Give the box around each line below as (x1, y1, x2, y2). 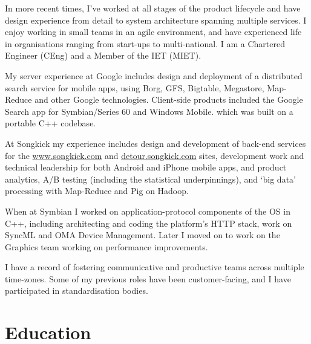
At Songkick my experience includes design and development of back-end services (5, 137, 306, 149)
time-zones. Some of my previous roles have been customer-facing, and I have (5, 272, 291, 285)
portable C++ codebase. (5, 117, 96, 129)
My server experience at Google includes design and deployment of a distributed (5, 69, 303, 82)
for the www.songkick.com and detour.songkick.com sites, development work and (5, 149, 304, 161)
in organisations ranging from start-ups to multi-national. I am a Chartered (5, 37, 285, 50)
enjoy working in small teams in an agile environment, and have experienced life (5, 25, 302, 38)
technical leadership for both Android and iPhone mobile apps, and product (5, 161, 287, 174)
